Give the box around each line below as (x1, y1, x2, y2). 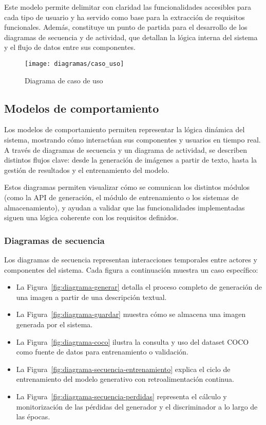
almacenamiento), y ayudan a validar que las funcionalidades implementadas (4, 202, 245, 213)
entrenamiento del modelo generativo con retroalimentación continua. (16, 374, 234, 384)
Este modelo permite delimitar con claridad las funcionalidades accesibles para (4, 2, 252, 12)
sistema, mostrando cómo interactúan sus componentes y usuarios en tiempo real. (4, 134, 261, 145)
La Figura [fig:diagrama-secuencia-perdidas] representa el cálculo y (16, 391, 227, 401)
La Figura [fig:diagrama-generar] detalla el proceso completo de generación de (16, 281, 262, 292)
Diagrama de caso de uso (25, 75, 103, 85)
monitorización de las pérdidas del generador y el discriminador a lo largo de (16, 401, 258, 412)
